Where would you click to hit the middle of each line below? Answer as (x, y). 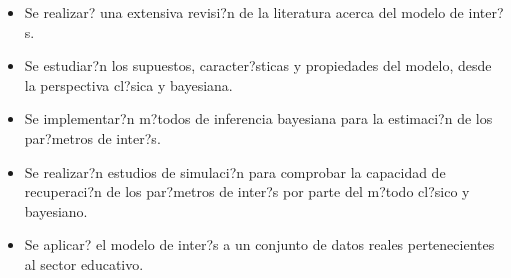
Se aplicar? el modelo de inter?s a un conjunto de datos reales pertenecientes (259, 244)
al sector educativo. (84, 263)
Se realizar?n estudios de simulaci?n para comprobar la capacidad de (235, 171)
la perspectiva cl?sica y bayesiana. (128, 84)
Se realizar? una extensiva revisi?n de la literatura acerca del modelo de (244, 12)
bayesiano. (56, 210)
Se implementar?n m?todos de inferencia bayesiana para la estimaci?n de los (258, 118)
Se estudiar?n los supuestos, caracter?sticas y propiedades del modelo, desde (258, 65)
